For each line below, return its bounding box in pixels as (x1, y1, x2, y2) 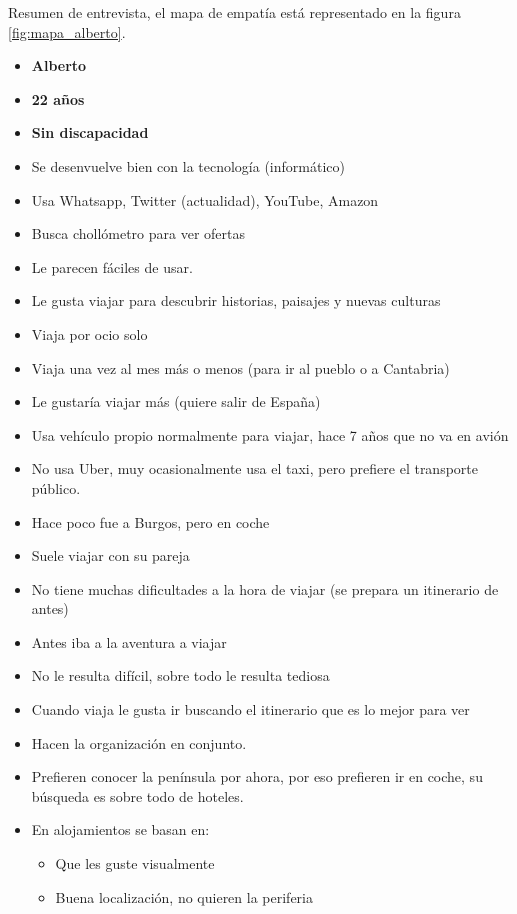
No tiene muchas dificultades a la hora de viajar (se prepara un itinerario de (31, 578, 499, 599)
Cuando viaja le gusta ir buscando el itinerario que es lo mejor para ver (31, 699, 470, 720)
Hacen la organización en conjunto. (31, 732, 247, 753)
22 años (31, 88, 85, 109)
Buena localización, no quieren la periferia (55, 886, 313, 907)
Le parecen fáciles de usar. (31, 256, 193, 277)
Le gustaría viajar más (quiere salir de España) (31, 391, 321, 412)
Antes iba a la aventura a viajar (31, 631, 227, 652)
